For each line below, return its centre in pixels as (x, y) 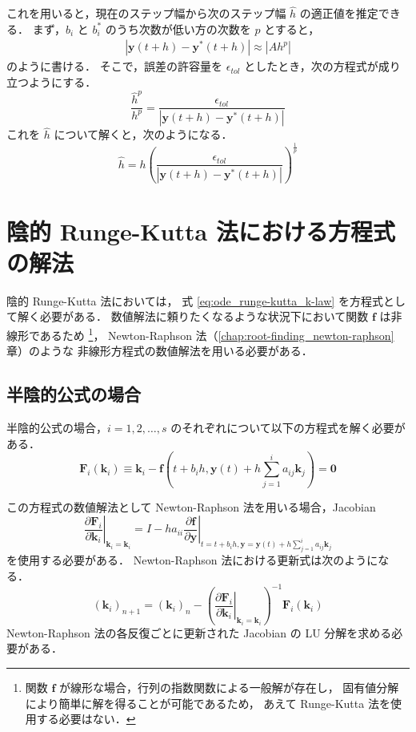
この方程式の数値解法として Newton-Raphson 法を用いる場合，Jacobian (191, 506)
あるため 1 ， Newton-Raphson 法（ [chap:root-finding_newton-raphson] (217, 334)
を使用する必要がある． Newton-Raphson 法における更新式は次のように (192, 560)
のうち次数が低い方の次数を (178, 28)
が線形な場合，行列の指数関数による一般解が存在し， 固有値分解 (229, 687)
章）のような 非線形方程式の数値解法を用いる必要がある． (160, 351)
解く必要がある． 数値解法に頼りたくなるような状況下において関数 (193, 316)
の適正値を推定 (339, 13)
